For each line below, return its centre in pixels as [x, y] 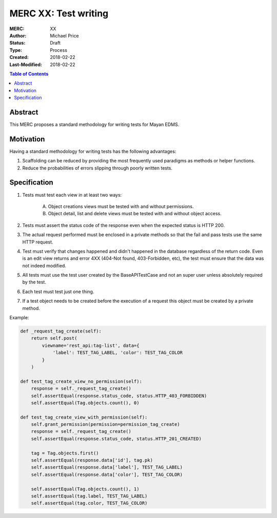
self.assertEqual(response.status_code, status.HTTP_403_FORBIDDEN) [119, 396]
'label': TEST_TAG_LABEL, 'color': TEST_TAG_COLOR [118, 353]
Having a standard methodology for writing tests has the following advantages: [93, 151]
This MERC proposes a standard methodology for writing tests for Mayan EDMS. [94, 124]
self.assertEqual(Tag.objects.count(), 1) [85, 489]
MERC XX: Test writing [59, 13]
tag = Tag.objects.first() [65, 453]
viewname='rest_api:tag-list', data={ [91, 345]
